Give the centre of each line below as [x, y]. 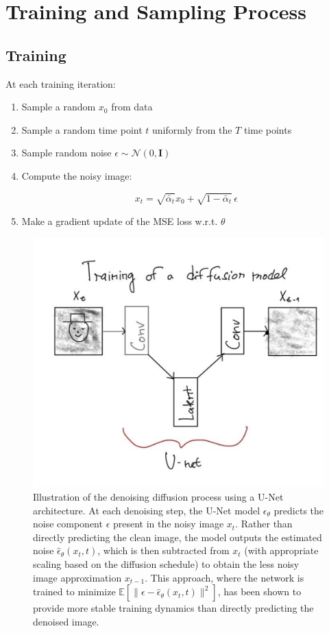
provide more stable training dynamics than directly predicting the [173, 608]
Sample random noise [66, 153]
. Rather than [264, 524]
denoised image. [66, 621]
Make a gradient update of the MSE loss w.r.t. [120, 220]
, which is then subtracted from [163, 550]
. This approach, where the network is [224, 577]
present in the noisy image [168, 524]
